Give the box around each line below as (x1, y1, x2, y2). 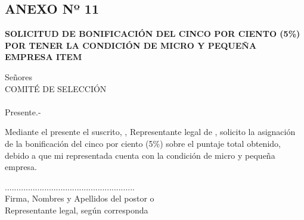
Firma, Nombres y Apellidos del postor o (5, 192, 154, 205)
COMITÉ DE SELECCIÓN (5, 82, 107, 95)
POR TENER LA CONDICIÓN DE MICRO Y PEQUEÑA (5, 39, 257, 51)
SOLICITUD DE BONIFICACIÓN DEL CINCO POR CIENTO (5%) (5, 27, 300, 40)
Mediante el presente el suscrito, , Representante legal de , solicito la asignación (5, 125, 296, 138)
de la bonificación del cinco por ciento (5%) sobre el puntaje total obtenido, (5, 137, 281, 149)
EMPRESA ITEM (5, 51, 82, 63)
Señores (5, 70, 33, 83)
